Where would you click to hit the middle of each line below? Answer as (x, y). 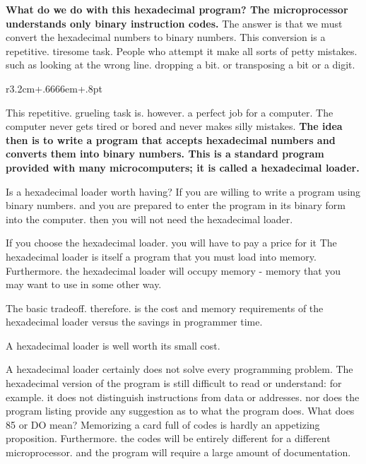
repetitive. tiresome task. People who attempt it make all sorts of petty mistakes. (182, 50)
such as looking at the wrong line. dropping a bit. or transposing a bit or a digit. (181, 65)
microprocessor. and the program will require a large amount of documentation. (178, 452)
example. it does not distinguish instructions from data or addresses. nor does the (183, 397)
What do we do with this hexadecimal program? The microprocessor (177, 9)
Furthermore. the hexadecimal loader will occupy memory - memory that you (173, 270)
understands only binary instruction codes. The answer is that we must (174, 23)
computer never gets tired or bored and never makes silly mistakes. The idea (174, 126)
